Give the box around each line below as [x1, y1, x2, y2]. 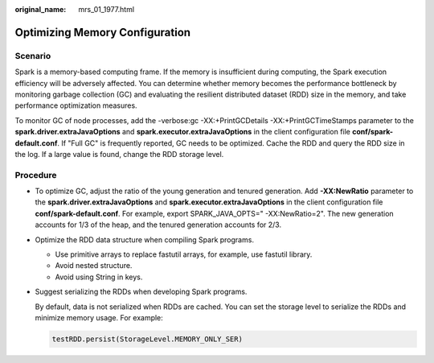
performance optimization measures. [14, 101, 137, 110]
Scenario [14, 50, 51, 61]
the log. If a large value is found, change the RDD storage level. [14, 149, 224, 159]
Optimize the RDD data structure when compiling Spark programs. [35, 234, 255, 245]
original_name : [14, 5, 67, 14]
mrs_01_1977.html [78, 5, 135, 14]
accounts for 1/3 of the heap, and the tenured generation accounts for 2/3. [35, 220, 281, 229]
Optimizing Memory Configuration [14, 25, 191, 39]
